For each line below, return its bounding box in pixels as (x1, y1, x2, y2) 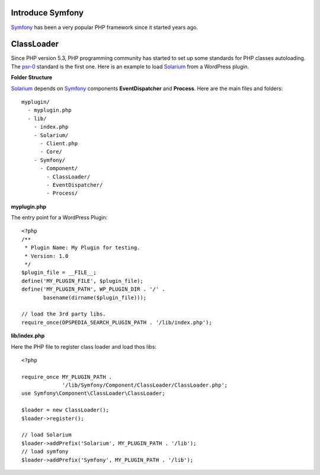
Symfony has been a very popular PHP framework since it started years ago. (11, 24, 199, 31)
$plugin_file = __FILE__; (21, 269, 97, 276)
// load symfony (21, 448, 69, 455)
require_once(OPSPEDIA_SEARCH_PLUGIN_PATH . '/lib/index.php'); (21, 319, 213, 326)
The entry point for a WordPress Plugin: (11, 214, 108, 221)
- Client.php (40, 140, 78, 146)
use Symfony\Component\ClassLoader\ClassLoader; (21, 390, 165, 397)
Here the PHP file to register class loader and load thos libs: (11, 343, 157, 350)
